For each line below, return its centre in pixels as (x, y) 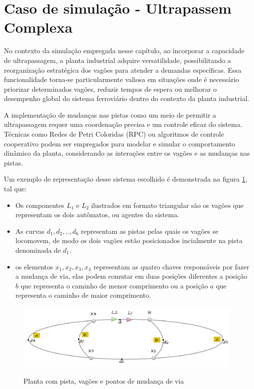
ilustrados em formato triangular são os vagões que (167, 205)
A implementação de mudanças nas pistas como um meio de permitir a (110, 114)
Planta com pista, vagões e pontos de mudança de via (104, 380)
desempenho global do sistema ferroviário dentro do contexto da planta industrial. (127, 98)
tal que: (15, 189)
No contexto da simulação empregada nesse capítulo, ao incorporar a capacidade (124, 51)
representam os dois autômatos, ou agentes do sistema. (97, 215)
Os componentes (40, 205)
